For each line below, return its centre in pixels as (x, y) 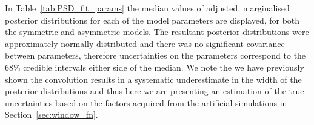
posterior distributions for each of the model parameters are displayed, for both (152, 20)
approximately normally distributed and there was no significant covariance (145, 43)
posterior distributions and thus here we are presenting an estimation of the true (155, 91)
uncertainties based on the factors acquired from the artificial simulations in (146, 102)
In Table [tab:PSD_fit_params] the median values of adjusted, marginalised (147, 8)
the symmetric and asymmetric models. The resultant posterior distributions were (157, 32)
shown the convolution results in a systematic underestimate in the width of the (153, 79)
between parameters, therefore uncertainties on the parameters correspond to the (155, 55)
